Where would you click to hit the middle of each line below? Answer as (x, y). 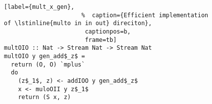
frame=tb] (101, 40)
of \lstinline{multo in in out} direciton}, (78, 23)
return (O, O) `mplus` (48, 64)
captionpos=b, (108, 31)
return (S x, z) (45, 97)
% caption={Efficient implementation (145, 15)
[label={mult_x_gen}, (39, 7)
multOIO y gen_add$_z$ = (45, 56)
